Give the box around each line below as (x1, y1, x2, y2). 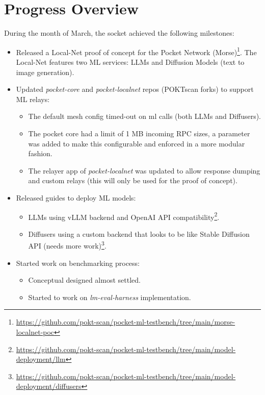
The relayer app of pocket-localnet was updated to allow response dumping (28, 165, 260, 176)
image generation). (16, 66, 74, 77)
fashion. (28, 148, 52, 159)
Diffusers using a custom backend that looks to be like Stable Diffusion (28, 228, 250, 239)
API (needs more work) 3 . (28, 239, 107, 251)
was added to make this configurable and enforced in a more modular (28, 138, 245, 149)
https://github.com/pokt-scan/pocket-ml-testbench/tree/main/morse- (16, 316, 235, 327)
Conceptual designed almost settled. (28, 275, 141, 285)
